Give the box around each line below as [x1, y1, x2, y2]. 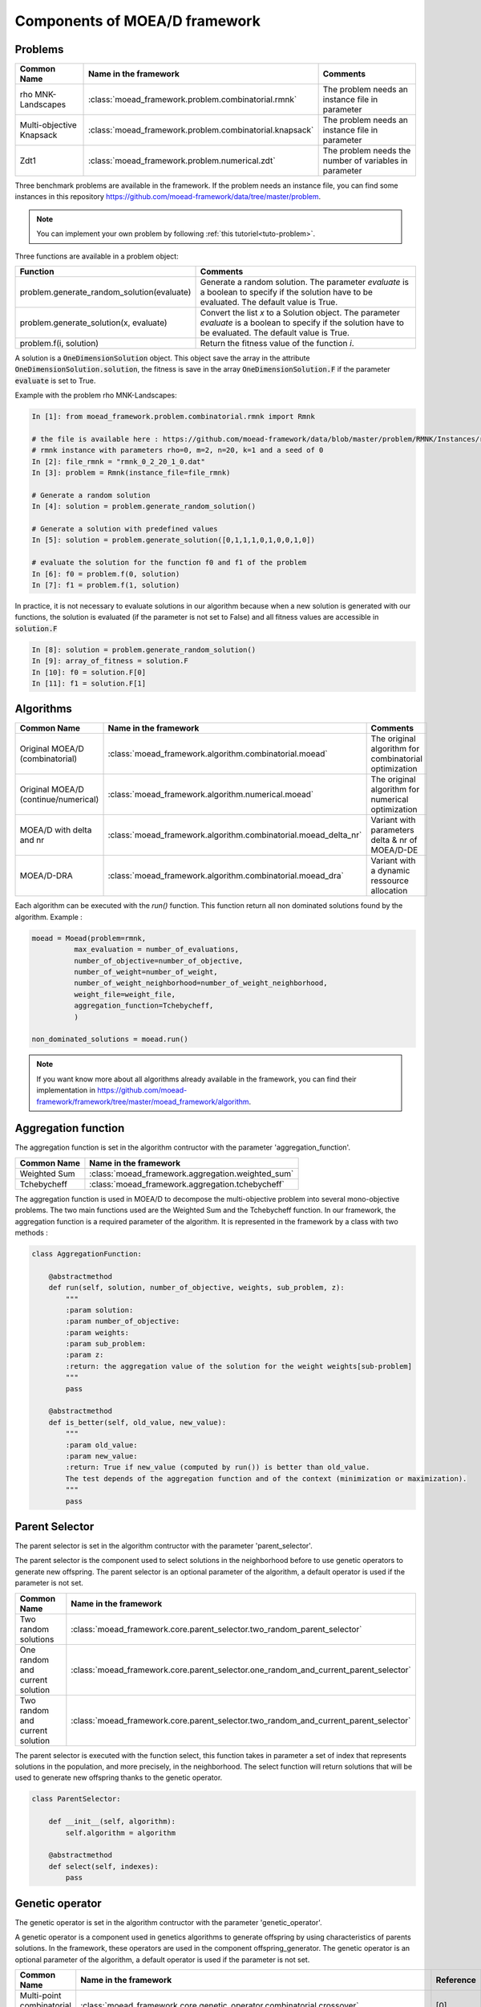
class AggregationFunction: [31, 1249, 142, 1258]
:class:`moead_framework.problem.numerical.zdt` [88, 155, 276, 166]
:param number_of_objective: [65, 1317, 180, 1326]
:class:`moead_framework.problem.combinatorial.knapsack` [88, 124, 314, 136]
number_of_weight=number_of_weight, [73, 967, 218, 976]
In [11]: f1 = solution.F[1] [31, 678, 147, 688]
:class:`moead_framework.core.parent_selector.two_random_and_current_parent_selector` [71, 1715, 411, 1726]
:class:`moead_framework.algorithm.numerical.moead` [107, 789, 314, 800]
